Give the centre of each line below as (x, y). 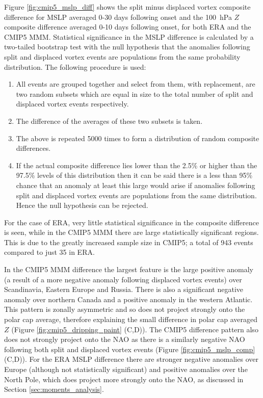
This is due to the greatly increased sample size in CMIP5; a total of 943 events (129, 242)
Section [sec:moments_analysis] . (54, 389)
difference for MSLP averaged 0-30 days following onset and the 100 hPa (118, 17)
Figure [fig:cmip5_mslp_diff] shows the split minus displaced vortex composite (127, 7)
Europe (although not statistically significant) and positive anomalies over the (126, 369)
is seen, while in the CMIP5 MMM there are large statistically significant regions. (131, 232)
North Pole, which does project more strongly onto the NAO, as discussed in (124, 379)
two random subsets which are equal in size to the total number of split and (135, 94)
